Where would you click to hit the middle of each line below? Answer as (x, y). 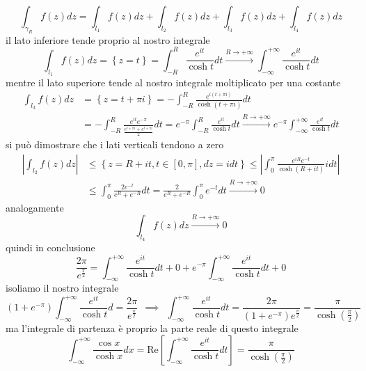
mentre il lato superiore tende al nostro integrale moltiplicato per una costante (173, 82)
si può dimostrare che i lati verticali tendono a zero (115, 144)
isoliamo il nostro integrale (62, 288)
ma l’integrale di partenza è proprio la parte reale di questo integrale (152, 328)
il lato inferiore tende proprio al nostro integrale (108, 39)
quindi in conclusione (50, 247)
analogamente (35, 207)
